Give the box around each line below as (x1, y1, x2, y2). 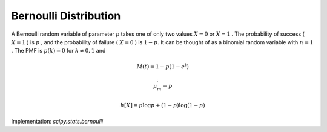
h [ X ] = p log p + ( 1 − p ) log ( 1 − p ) (120, 102, 205, 109)
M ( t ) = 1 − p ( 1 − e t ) (136, 62, 189, 70)
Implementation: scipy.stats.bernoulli (11, 117, 103, 125)
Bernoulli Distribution (11, 9, 121, 22)
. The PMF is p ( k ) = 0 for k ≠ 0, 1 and (11, 47, 106, 54)
